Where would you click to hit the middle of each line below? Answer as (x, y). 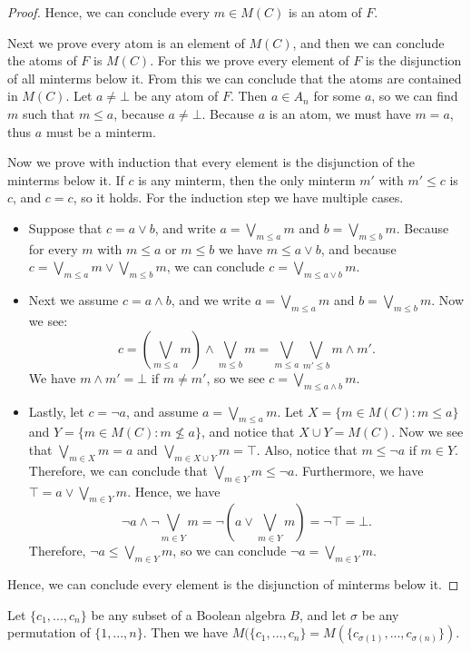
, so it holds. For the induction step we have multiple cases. (238, 197)
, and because (358, 248)
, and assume (162, 411)
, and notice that (248, 432)
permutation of (49, 632)
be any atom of (176, 96)
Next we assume (74, 300)
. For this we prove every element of (250, 60)
